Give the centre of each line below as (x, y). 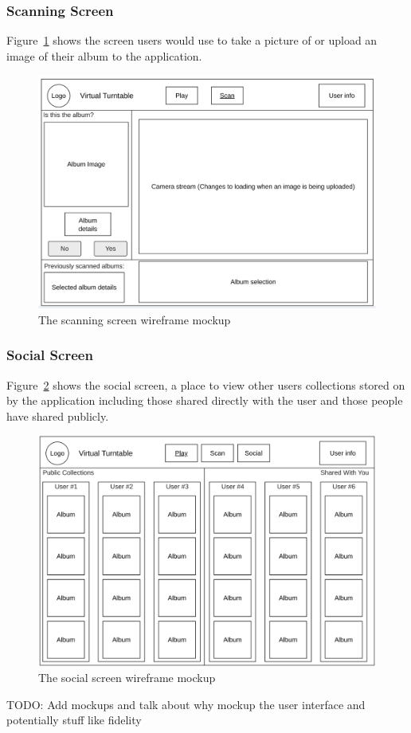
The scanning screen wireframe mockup (135, 319)
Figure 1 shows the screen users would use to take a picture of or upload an (192, 40)
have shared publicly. (58, 415)
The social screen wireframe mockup (127, 678)
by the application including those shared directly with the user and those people (205, 400)
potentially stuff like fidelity (74, 720)
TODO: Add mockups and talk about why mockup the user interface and (186, 704)
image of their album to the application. (104, 55)
